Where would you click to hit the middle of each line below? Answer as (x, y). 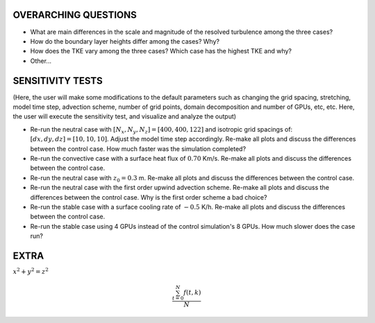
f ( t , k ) (192, 293)
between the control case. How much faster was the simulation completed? (138, 148)
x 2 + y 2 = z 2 (31, 271)
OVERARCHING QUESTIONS (75, 15)
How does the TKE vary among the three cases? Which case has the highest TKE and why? (161, 51)
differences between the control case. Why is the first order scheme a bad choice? (149, 197)
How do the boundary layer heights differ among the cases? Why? (125, 41)
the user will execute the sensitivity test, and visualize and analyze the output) (124, 116)
